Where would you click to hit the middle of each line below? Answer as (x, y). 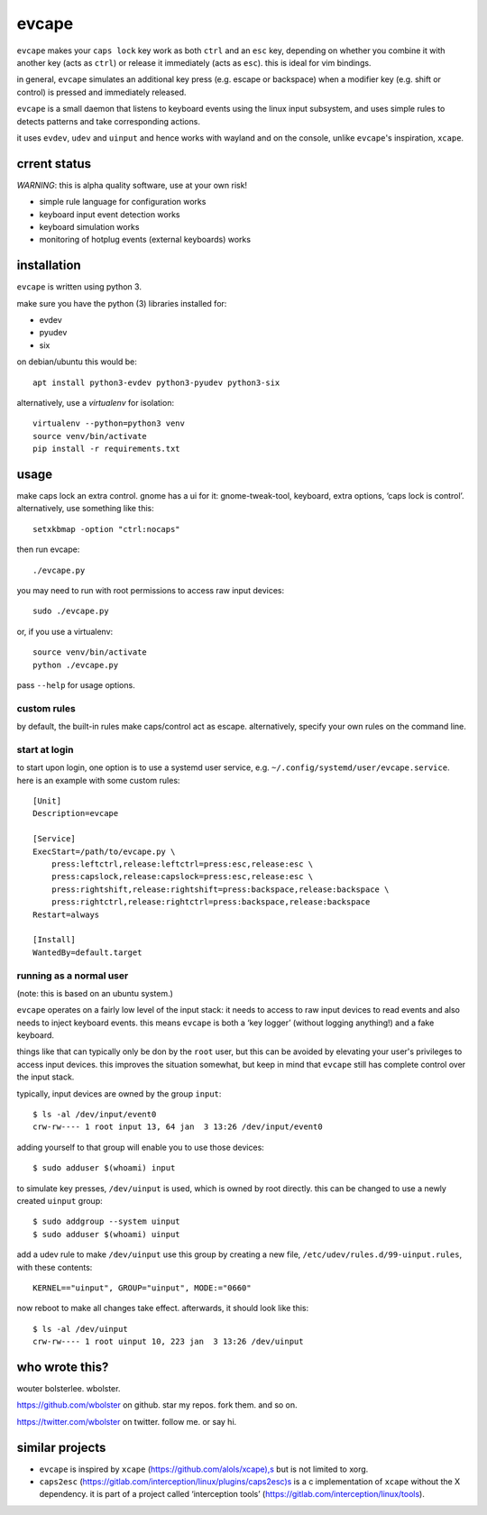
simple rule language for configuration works (123, 202)
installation (49, 266)
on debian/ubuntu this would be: (77, 362)
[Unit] (47, 801)
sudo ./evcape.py (71, 611)
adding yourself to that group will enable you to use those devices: (141, 1147)
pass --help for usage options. (76, 684)
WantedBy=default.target (87, 952)
